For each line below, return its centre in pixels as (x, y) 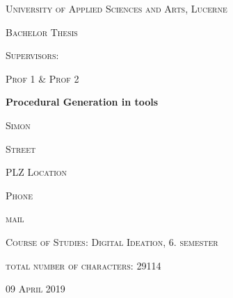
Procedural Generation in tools (82, 102)
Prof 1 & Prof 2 (42, 78)
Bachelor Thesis (42, 32)
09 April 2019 (35, 289)
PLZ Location (37, 172)
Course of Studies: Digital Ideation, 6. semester (112, 241)
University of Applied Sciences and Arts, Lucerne (116, 8)
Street (21, 148)
